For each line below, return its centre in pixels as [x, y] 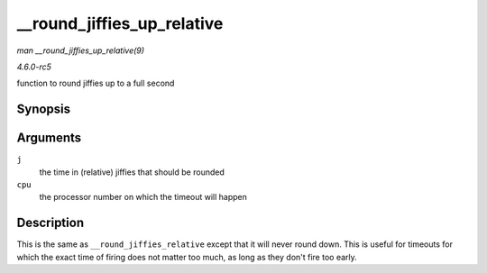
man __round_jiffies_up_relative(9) [80, 50]
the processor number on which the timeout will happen [143, 197]
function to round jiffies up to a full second [96, 83]
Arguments [49, 138]
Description [51, 223]
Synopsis [44, 109]
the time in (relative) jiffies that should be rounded [132, 172]
